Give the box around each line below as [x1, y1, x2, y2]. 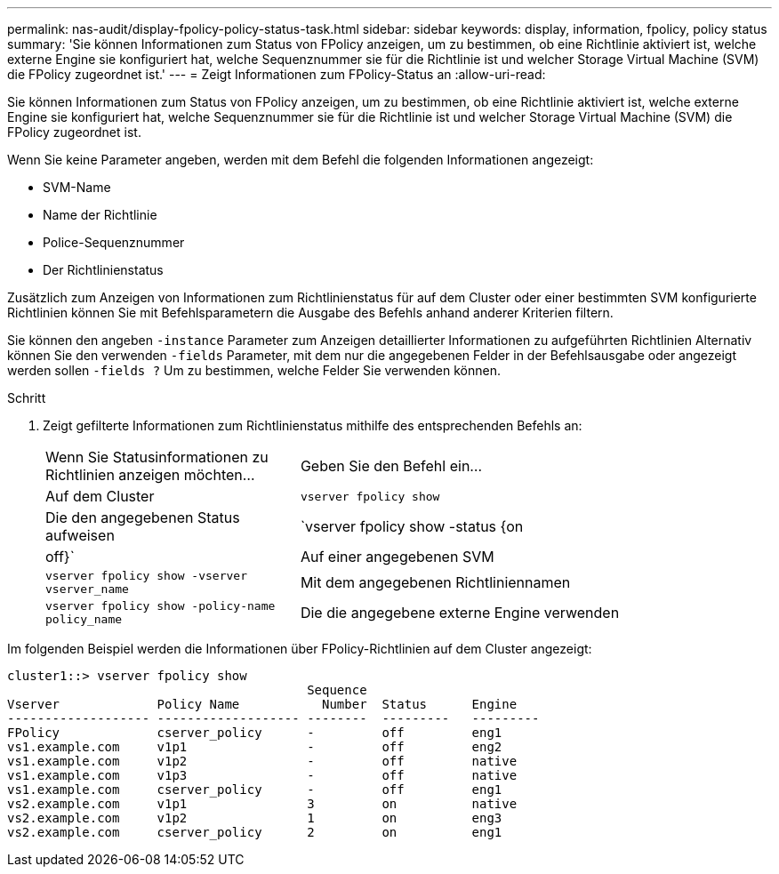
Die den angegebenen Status [45, 509, 240, 526]
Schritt [7, 390, 46, 405]
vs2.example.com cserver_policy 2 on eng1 [7, 825, 502, 839]
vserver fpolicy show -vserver [45, 569, 247, 582]
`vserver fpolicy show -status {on [300, 517, 524, 535]
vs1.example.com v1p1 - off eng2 [7, 740, 502, 754]
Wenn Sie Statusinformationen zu [45, 448, 269, 466]
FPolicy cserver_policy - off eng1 [7, 726, 502, 740]
